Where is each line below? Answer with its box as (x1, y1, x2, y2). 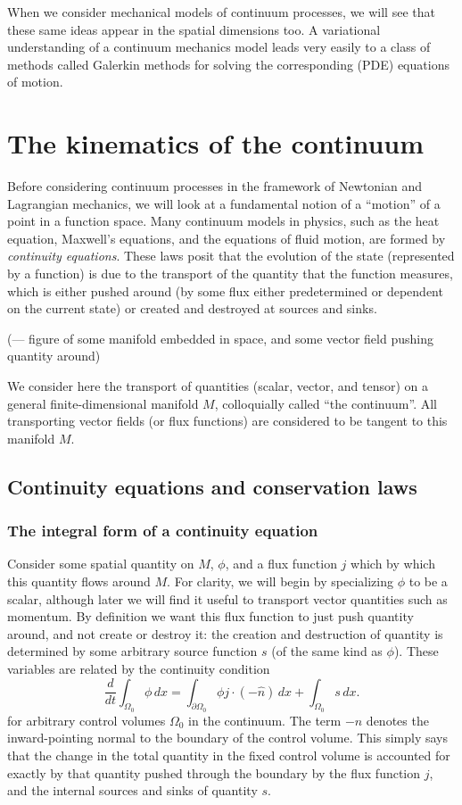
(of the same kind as (271, 642, 383, 660)
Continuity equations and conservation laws (7, 472, 417, 500)
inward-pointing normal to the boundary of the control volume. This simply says (7, 728, 449, 747)
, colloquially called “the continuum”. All (214, 394, 437, 412)
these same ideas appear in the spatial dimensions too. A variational (7, 20, 381, 38)
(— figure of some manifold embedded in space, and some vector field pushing (7, 328, 433, 347)
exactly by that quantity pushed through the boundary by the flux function (7, 763, 421, 782)
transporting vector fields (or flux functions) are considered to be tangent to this (7, 411, 448, 430)
